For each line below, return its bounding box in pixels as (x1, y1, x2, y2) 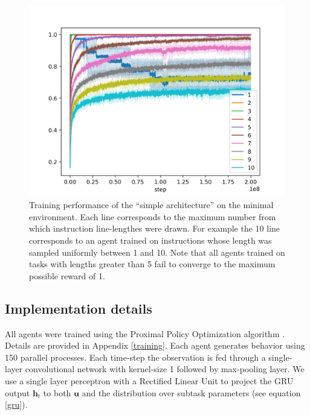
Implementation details (5, 299, 152, 317)
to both (43, 386, 71, 399)
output (5, 386, 30, 399)
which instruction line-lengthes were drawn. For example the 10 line (29, 222, 280, 235)
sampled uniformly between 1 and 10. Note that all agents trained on (29, 246, 285, 258)
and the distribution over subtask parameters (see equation (82, 386, 301, 399)
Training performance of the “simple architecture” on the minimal (29, 198, 274, 211)
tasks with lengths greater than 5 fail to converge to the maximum (29, 258, 276, 270)
